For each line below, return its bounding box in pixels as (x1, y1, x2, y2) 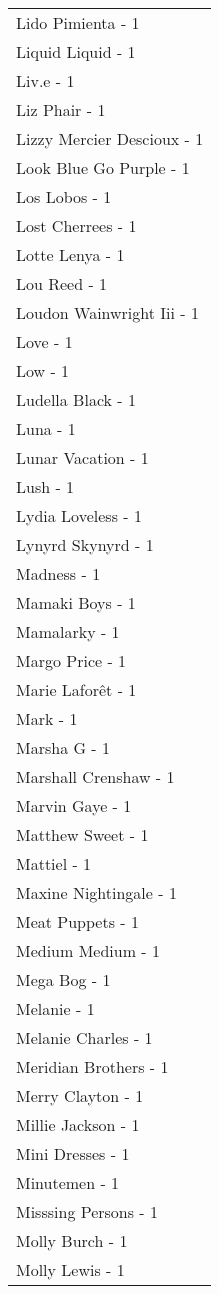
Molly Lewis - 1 (16, 1258, 125, 1281)
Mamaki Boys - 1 (16, 591, 136, 614)
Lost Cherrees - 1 (16, 214, 137, 237)
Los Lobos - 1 (16, 185, 112, 208)
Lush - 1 (16, 475, 75, 498)
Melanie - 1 (16, 997, 95, 1020)
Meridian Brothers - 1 (16, 1055, 169, 1078)
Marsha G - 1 (16, 736, 111, 759)
